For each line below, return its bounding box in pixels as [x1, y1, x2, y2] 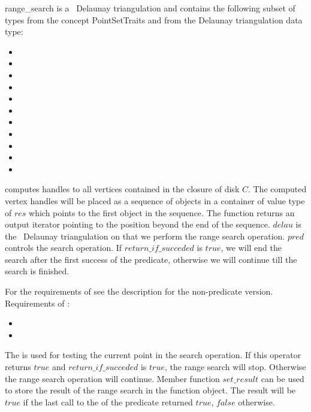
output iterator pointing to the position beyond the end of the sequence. [5, 218, 270, 231]
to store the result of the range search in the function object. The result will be [5, 384, 296, 396]
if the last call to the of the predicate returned [23, 395, 193, 408]
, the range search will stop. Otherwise [164, 360, 306, 373]
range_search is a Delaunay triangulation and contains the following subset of [5, 2, 295, 14]
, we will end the [221, 241, 282, 254]
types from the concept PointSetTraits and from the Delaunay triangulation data [5, 13, 303, 26]
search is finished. [5, 265, 70, 277]
